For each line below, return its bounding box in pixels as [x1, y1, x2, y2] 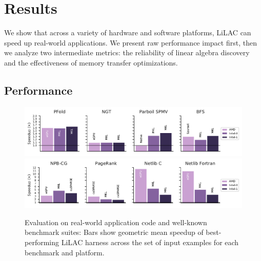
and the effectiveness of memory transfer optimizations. [4, 57, 178, 68]
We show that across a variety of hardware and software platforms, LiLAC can [4, 27, 251, 38]
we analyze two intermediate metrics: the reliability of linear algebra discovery [4, 47, 250, 58]
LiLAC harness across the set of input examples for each [61, 237, 239, 248]
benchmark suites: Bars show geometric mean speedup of [25, 227, 204, 237]
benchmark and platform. [25, 247, 105, 257]
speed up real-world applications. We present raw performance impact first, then [4, 37, 257, 48]
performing [25, 237, 59, 248]
